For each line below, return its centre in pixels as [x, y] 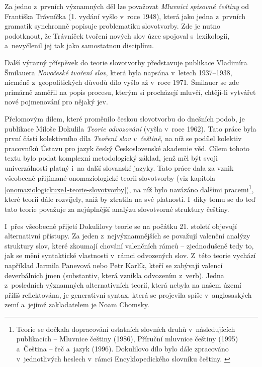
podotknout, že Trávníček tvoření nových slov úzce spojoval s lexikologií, [117, 35]
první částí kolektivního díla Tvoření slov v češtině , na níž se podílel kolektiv [123, 138]
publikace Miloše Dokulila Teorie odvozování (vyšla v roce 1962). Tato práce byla [130, 128]
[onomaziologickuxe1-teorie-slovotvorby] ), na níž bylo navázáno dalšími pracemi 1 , [129, 189]
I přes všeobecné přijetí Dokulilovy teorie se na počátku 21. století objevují [121, 226]
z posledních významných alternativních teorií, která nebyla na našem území [123, 285]
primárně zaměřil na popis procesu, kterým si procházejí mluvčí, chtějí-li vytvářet [130, 92]
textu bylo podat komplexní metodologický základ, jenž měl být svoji [111, 158]
